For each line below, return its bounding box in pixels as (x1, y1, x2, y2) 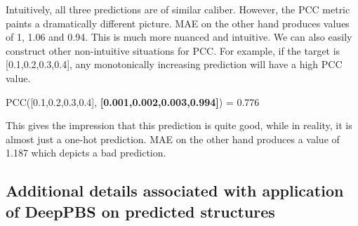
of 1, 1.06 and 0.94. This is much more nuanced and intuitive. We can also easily (6, 29, 352, 44)
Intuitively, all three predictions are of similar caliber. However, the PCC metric (6, 2, 350, 16)
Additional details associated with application (6, 180, 344, 201)
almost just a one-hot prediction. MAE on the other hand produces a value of (6, 131, 340, 146)
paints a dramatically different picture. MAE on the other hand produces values (6, 15, 350, 30)
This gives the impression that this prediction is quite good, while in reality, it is (6, 118, 352, 133)
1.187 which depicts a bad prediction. (6, 145, 166, 160)
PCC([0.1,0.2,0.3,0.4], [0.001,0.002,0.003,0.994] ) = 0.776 (6, 94, 260, 109)
